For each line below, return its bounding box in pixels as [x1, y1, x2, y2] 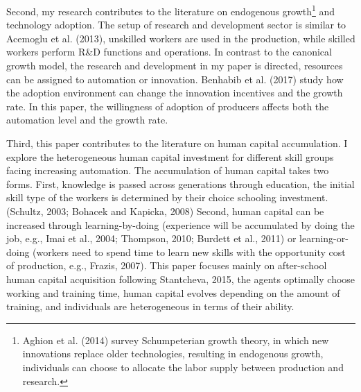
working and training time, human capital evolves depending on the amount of [6, 285, 340, 300]
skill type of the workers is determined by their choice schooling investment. [6, 190, 328, 205]
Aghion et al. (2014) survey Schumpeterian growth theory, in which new [22, 332, 329, 347]
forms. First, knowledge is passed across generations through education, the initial [6, 176, 355, 191]
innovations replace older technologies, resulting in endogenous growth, [22, 346, 324, 361]
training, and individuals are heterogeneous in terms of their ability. [6, 299, 294, 314]
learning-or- [299, 231, 349, 246]
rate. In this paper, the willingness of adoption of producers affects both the [6, 99, 329, 113]
